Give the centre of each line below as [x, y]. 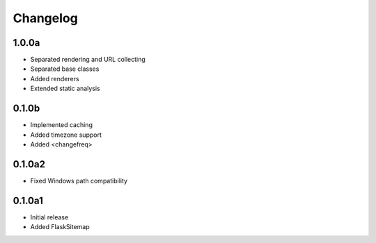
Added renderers [55, 78]
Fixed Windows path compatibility [79, 181]
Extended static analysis [65, 89]
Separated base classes [65, 69]
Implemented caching [62, 125]
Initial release [49, 217]
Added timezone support [66, 135]
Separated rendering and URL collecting [88, 60]
